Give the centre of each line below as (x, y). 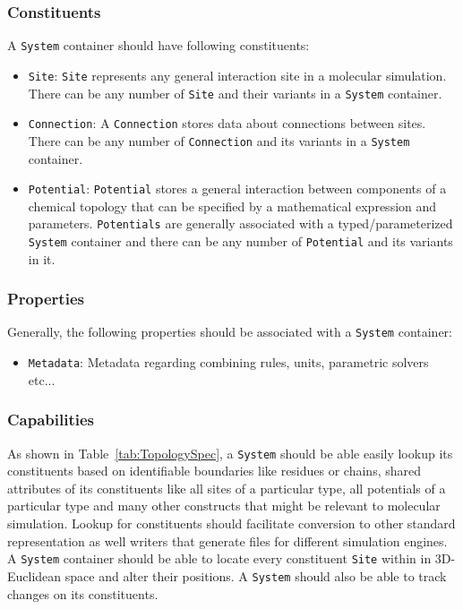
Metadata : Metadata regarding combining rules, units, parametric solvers (228, 362)
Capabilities (51, 420)
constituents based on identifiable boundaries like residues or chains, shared (214, 471)
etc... (42, 379)
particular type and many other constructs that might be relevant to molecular (224, 506)
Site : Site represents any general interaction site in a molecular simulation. (237, 75)
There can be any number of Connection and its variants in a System (219, 140)
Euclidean (34, 575)
